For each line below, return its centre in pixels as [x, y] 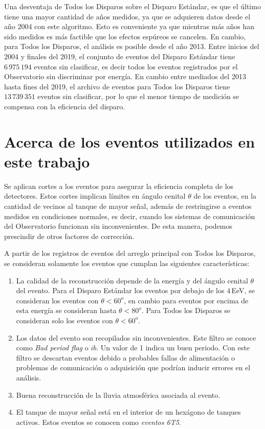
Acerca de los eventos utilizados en [130, 141]
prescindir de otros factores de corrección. [69, 236]
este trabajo [47, 161]
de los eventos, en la [225, 196]
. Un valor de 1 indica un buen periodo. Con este [173, 348]
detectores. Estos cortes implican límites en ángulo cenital [95, 196]
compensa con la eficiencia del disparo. [65, 106]
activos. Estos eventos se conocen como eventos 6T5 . [98, 422]
